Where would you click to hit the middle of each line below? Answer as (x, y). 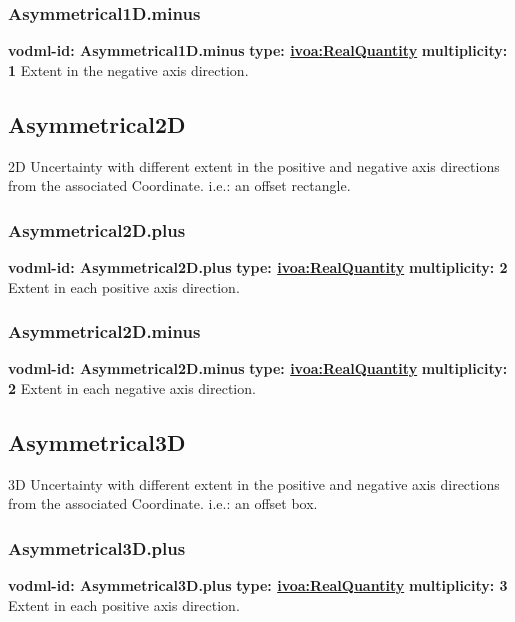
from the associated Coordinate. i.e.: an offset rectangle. (179, 185)
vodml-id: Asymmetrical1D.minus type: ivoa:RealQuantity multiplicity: (258, 50)
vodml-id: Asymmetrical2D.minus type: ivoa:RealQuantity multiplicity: (258, 368)
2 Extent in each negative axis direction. (132, 388)
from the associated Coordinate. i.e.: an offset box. (163, 503)
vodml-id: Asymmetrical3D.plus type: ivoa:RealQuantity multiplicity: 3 (258, 585)
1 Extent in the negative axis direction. (128, 69)
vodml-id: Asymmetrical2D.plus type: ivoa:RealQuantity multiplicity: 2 (258, 267)
